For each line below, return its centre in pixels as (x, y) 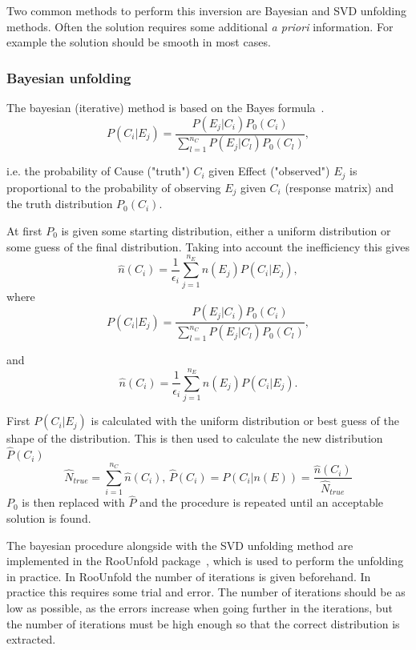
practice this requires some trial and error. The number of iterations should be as (206, 592)
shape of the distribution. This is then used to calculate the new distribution (195, 438)
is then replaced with (73, 502)
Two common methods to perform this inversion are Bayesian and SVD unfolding (207, 10)
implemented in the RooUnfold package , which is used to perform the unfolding (205, 561)
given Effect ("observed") (269, 171)
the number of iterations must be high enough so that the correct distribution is (203, 623)
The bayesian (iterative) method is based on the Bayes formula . (166, 107)
